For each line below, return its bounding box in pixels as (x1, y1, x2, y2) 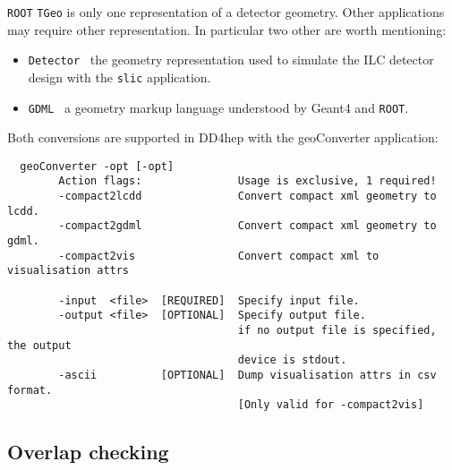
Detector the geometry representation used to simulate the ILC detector (28, 50, 434, 69)
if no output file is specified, (237, 324, 437, 338)
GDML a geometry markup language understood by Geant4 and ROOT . (28, 98, 409, 116)
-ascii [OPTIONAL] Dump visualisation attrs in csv (58, 369, 437, 381)
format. (7, 383, 53, 397)
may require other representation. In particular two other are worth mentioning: (7, 20, 447, 38)
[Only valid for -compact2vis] (237, 398, 424, 412)
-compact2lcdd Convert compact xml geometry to (58, 190, 437, 203)
